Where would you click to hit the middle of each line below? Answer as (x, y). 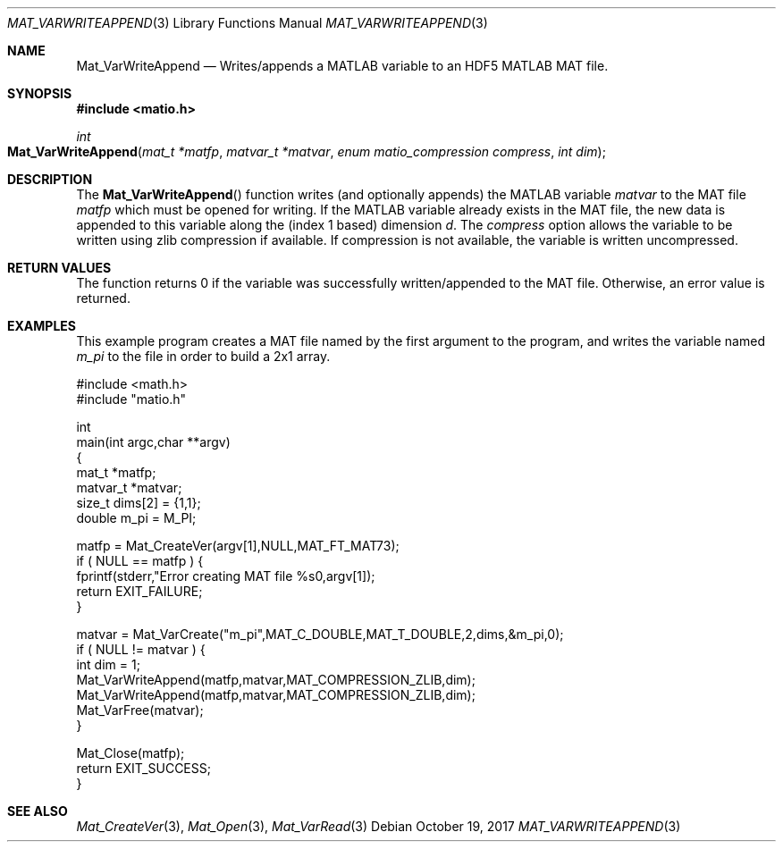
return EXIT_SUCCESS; (143, 768)
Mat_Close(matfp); (130, 753)
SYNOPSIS (40, 93)
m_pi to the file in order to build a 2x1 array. (203, 356)
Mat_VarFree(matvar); (140, 710)
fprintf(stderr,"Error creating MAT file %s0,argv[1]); (226, 576)
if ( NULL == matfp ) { (140, 561)
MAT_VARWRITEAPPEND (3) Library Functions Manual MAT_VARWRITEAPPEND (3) (248, 23)
